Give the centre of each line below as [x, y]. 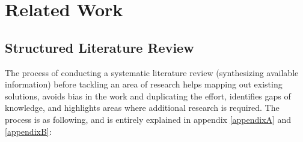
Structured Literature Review [99, 47]
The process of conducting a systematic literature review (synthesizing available [152, 72]
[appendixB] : [28, 131]
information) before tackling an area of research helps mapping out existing [144, 84]
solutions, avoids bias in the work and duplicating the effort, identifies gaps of [148, 96]
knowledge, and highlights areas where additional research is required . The [142, 108]
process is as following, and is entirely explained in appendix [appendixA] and [148, 119]
